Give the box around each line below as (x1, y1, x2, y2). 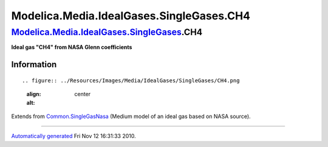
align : (26, 91, 41, 98)
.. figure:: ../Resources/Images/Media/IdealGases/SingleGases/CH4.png (22, 77, 240, 84)
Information (11, 59, 57, 70)
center (74, 91, 91, 98)
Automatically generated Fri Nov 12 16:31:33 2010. (11, 132, 136, 140)
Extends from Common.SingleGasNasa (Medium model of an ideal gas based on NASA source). (11, 113, 251, 120)
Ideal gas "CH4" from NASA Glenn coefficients (11, 44, 132, 51)
